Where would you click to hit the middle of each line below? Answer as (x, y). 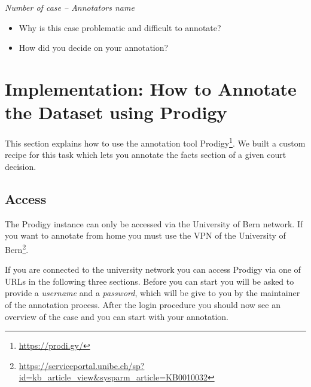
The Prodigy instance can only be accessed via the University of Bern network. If (154, 223)
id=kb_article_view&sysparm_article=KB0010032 (113, 377)
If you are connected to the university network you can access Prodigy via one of (153, 269)
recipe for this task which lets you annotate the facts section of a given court (146, 155)
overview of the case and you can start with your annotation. (117, 316)
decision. (21, 166)
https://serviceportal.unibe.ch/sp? (82, 365)
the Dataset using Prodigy (116, 112)
